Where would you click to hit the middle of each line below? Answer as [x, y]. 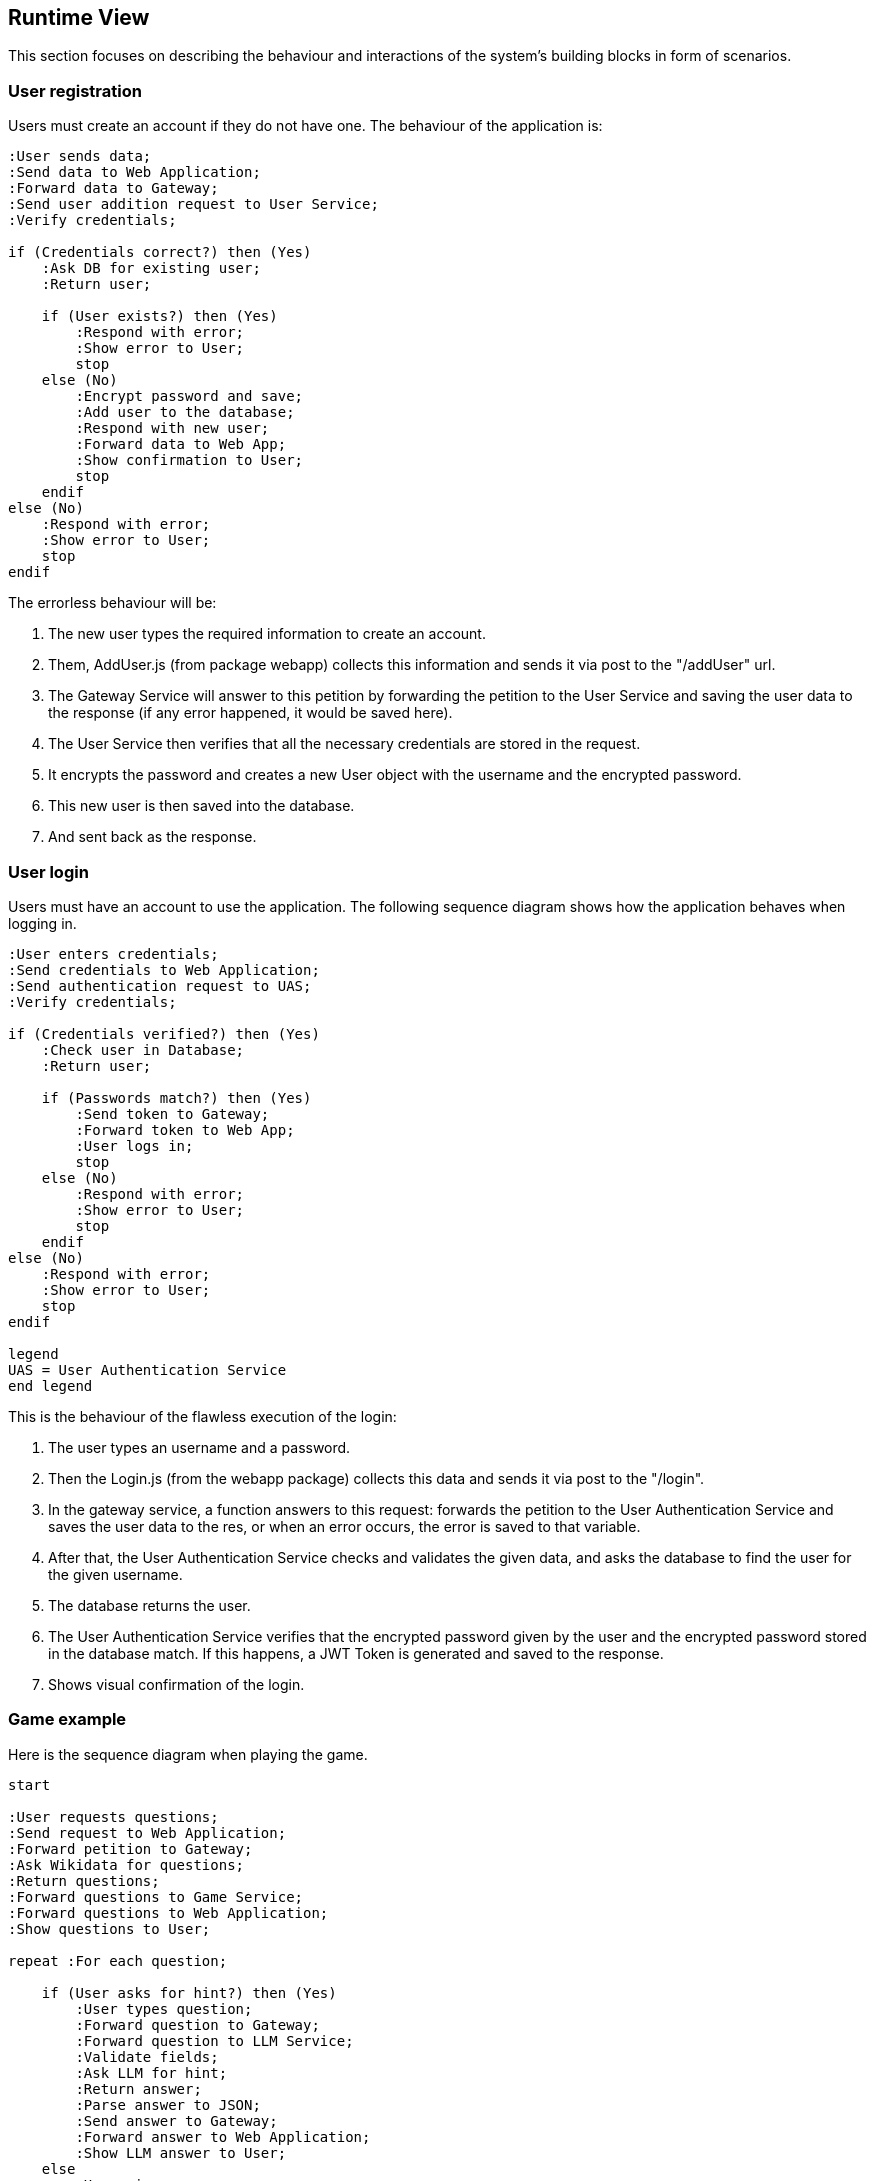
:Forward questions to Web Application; [168, 1912]
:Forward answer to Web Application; [223, 2136]
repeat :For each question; [118, 1960]
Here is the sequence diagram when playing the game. [188, 1754]
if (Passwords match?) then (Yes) [176, 1097]
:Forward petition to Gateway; [130, 1848]
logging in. [42, 923]
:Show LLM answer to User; [181, 2152]
